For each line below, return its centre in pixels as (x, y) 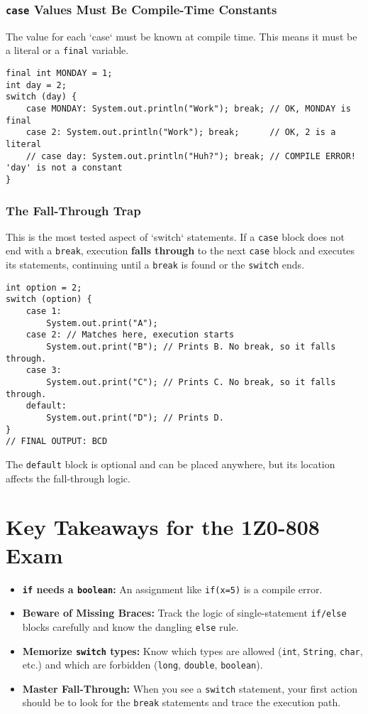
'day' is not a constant (64, 168)
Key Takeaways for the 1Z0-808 (163, 527)
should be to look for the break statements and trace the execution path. (182, 702)
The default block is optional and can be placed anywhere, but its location (171, 464)
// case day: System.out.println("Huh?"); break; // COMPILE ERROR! (191, 156)
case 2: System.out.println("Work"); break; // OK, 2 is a (181, 132)
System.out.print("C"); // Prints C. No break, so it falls (191, 383)
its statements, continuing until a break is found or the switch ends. (155, 265)
